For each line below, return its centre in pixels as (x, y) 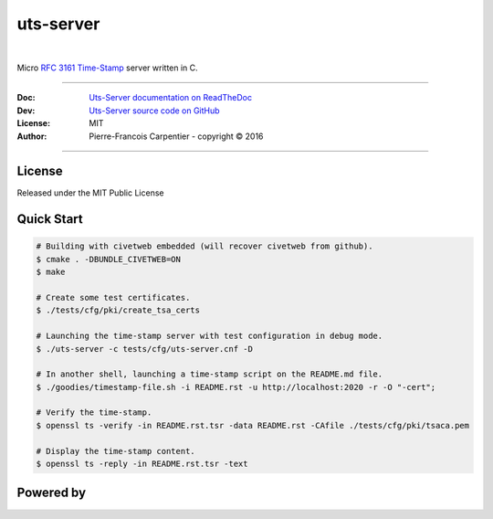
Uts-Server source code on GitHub (154, 111)
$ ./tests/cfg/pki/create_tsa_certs (118, 310)
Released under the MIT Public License (90, 193)
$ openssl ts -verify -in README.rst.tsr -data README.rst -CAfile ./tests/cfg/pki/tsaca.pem (253, 425)
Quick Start (50, 219)
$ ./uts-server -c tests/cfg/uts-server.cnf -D (144, 349)
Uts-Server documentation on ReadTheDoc (171, 98)
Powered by (52, 493)
